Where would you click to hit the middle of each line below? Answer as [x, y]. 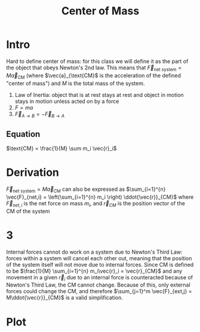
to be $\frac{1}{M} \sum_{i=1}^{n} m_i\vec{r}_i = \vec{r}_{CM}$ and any [94, 271]
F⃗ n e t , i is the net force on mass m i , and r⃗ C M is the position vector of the [96, 204]
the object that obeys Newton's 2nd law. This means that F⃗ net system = [94, 68]
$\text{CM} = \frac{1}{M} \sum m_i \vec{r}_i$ [61, 148]
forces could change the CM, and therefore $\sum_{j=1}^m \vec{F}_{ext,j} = [99, 291]
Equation [23, 134]
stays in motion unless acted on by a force [67, 101]
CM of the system [28, 211]
